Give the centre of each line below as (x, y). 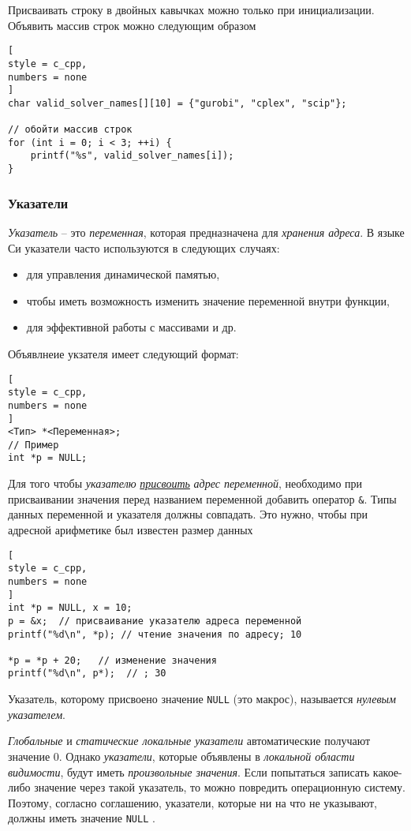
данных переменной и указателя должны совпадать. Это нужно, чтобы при (188, 514)
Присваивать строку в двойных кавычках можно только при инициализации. (191, 9)
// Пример (34, 445)
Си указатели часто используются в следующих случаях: (144, 247)
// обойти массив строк (70, 130)
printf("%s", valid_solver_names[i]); (132, 156)
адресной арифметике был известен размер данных (131, 529)
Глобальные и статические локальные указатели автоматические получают (189, 741)
